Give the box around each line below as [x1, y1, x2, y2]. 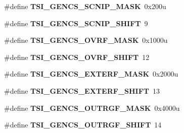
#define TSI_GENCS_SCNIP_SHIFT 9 [4, 18, 148, 28]
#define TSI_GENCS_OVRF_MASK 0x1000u [4, 35, 168, 45]
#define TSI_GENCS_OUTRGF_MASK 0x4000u [4, 102, 180, 113]
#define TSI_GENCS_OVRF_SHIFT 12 [4, 51, 150, 62]
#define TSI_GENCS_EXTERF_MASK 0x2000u [4, 69, 178, 79]
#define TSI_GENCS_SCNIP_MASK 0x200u [4, 1, 166, 11]
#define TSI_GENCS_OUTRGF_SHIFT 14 [4, 119, 162, 130]
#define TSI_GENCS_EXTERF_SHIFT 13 [4, 85, 160, 96]
